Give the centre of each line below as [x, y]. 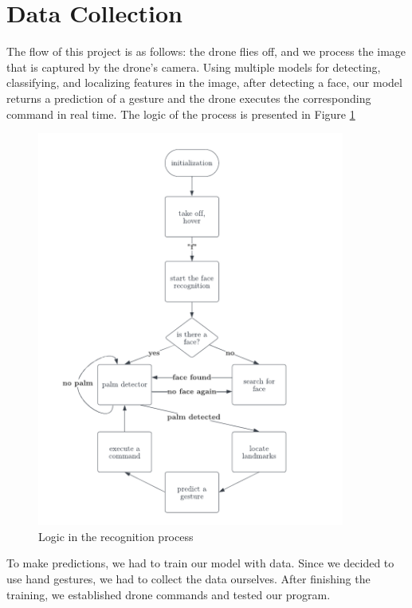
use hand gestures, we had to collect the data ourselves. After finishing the [188, 579]
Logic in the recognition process [116, 536]
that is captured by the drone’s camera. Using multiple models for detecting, [194, 67]
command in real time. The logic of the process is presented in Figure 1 [181, 114]
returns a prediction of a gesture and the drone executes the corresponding [189, 98]
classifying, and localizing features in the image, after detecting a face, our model [204, 82]
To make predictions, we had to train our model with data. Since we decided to [200, 563]
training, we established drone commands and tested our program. [169, 594]
